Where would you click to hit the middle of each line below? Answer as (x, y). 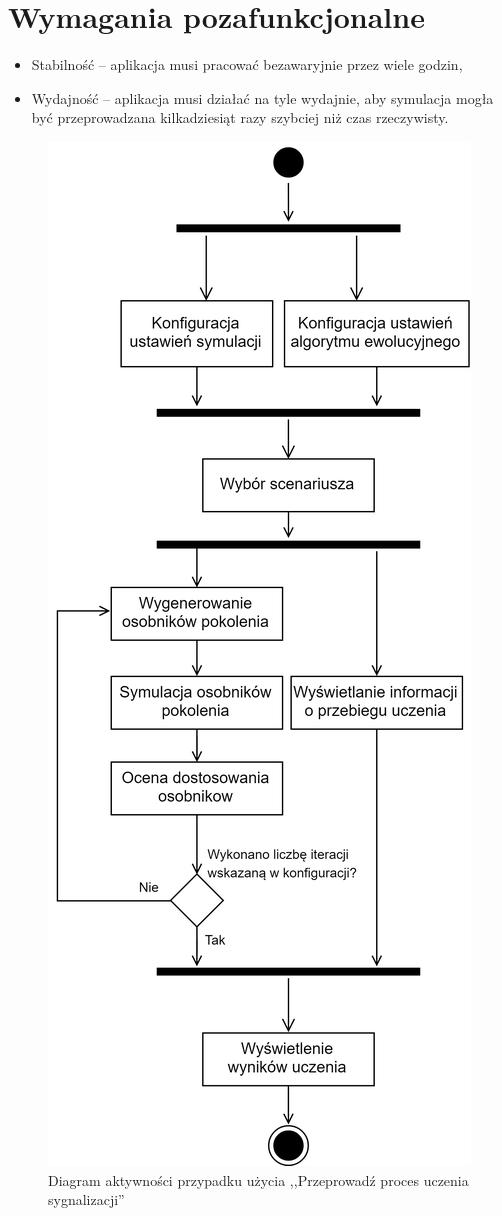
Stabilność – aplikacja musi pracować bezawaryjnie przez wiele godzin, (247, 64)
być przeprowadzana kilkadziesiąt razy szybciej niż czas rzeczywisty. (240, 117)
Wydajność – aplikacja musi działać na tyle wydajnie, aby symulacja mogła (262, 97)
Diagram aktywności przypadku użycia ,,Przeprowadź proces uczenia (258, 1179)
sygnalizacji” (86, 1199)
